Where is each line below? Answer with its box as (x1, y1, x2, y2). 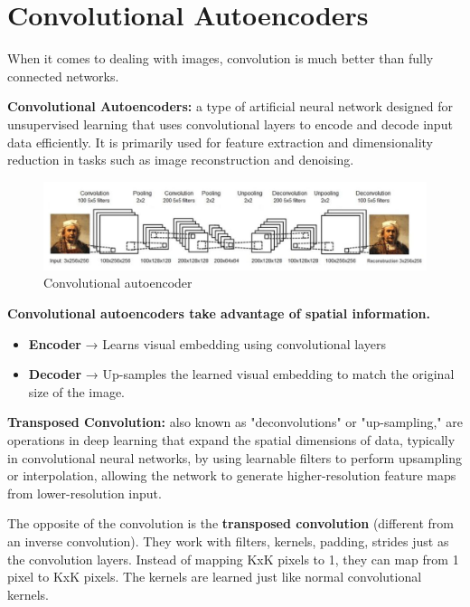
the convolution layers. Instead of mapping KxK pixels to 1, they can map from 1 (7, 549, 459, 568)
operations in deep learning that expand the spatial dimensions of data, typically (7, 430, 456, 449)
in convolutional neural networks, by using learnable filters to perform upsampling (7, 448, 463, 467)
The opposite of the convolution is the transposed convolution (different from (7, 514, 455, 533)
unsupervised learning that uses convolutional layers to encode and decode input (7, 114, 453, 133)
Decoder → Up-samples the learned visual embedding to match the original (28, 365, 455, 384)
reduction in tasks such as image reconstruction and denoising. (7, 150, 354, 169)
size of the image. (28, 382, 126, 401)
